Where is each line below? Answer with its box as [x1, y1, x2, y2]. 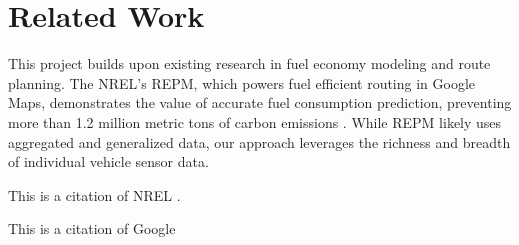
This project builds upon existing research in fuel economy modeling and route [8, 53, 491, 74]
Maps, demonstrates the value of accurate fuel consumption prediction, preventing [8, 92, 512, 113]
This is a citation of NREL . [8, 184, 181, 205]
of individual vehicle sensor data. [8, 151, 209, 172]
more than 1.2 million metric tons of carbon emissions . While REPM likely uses [8, 111, 502, 132]
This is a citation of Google [8, 218, 176, 239]
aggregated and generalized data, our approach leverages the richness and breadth [8, 131, 511, 152]
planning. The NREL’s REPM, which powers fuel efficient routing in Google [8, 72, 476, 93]
